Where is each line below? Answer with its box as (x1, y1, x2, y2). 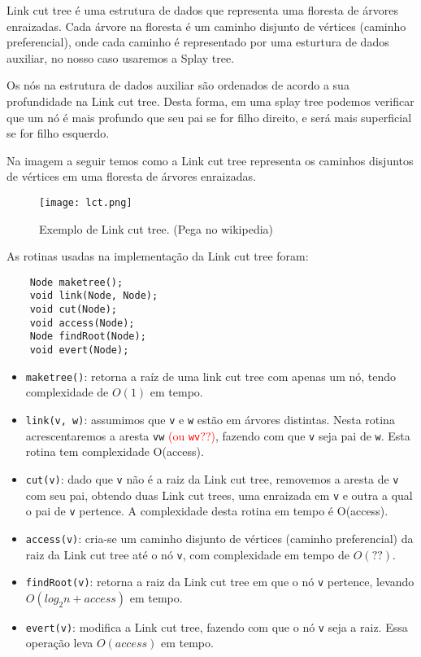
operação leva (25, 634, 93, 651)
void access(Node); (29, 317, 135, 329)
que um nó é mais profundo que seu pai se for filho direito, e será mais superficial (7, 108, 412, 125)
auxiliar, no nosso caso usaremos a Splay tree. (7, 49, 235, 66)
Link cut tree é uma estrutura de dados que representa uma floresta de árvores (7, 2, 398, 18)
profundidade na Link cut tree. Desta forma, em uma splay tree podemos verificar (7, 92, 414, 109)
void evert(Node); (29, 344, 129, 357)
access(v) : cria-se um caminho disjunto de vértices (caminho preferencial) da (25, 529, 414, 546)
